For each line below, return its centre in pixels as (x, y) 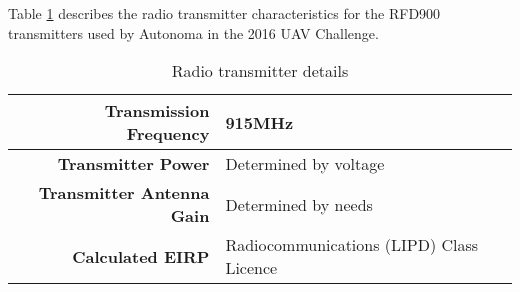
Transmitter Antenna (124, 193)
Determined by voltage (305, 164)
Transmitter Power (133, 164)
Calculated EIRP (141, 256)
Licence (251, 268)
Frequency (168, 134)
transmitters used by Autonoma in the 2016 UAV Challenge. (193, 32)
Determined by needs (299, 204)
